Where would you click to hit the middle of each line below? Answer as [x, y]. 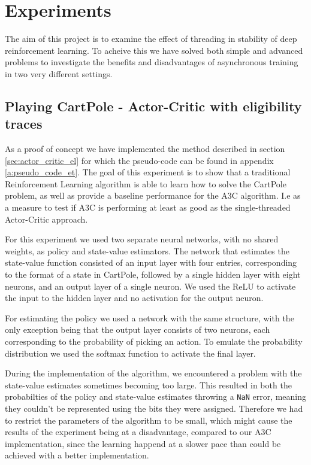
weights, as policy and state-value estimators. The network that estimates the [147, 250]
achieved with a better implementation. [77, 455]
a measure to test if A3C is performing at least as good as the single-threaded [148, 207]
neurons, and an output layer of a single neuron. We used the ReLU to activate [150, 286]
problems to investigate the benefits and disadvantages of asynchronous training [152, 62]
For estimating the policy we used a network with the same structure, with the [150, 317]
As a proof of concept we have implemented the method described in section [145, 149]
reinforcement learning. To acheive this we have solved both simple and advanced [154, 50]
